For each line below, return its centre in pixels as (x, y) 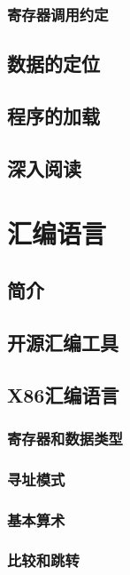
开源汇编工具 (63, 342)
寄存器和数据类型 (65, 438)
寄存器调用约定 (58, 14)
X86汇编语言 (63, 394)
